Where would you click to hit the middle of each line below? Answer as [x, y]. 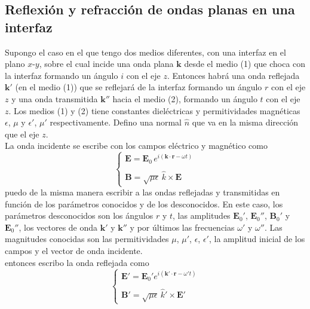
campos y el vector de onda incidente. [74, 251]
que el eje [22, 134]
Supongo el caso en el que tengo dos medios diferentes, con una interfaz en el [145, 52]
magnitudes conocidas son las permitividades [87, 239]
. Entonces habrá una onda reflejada [234, 75]
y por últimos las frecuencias [182, 227]
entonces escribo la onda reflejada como [77, 262]
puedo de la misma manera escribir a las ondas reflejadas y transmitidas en [142, 192]
